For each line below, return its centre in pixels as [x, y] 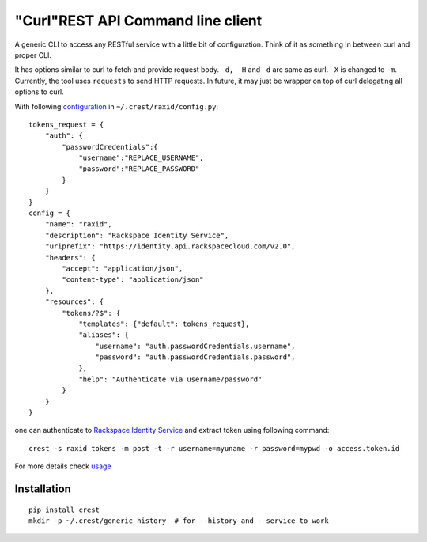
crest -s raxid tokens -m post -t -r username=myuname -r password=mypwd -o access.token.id [214, 448]
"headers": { [70, 258]
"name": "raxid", [78, 224]
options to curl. [39, 92]
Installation [43, 489]
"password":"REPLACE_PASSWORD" [139, 169]
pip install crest [64, 510]
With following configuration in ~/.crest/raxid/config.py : [117, 106]
